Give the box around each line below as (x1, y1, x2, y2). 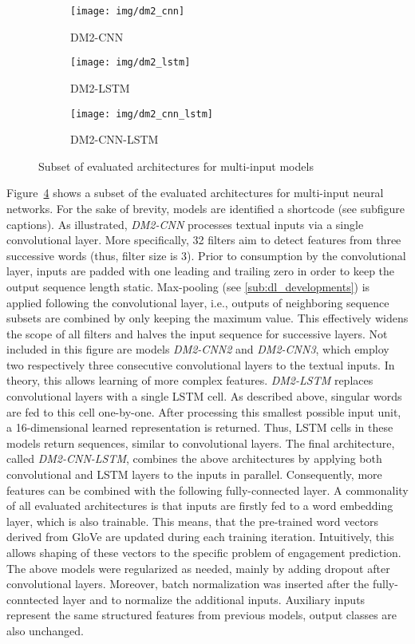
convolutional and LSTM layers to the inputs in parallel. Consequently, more (6, 466, 382, 483)
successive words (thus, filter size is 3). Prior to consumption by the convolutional (6, 247, 406, 263)
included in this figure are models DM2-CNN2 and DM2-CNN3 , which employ (6, 341, 389, 358)
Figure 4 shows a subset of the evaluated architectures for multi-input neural (6, 184, 384, 201)
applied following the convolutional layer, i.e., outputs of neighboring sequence (6, 294, 389, 310)
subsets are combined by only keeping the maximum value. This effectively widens (6, 310, 409, 326)
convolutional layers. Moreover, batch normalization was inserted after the (6, 575, 370, 592)
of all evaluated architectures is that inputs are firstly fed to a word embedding (6, 497, 393, 514)
